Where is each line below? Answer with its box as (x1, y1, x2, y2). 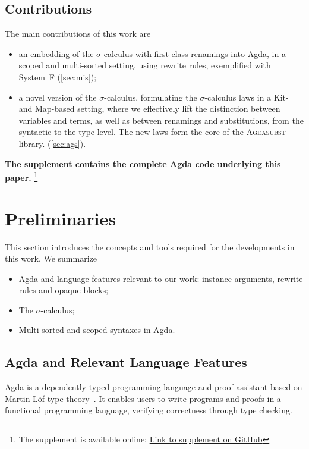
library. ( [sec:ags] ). (18, 137, 86, 149)
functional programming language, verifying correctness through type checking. (5, 404, 292, 416)
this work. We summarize (5, 252, 97, 265)
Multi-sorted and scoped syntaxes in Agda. (18, 324, 175, 336)
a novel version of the (18, 90, 97, 103)
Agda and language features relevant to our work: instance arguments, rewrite (18, 272, 303, 284)
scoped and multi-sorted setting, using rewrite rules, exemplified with (18, 59, 271, 71)
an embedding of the (18, 47, 94, 59)
